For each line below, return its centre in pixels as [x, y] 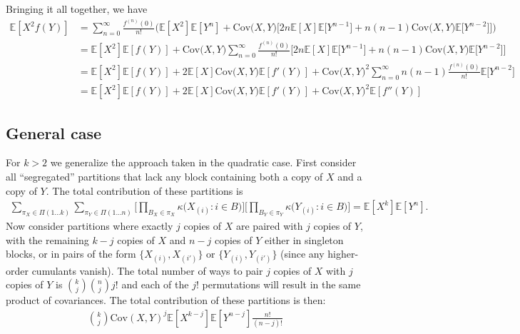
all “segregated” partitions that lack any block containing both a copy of [164, 177]
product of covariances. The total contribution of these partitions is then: [166, 300]
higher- [343, 254]
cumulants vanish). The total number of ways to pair [147, 270]
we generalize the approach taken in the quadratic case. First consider [203, 162]
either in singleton [304, 239]
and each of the [155, 284]
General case [54, 132]
